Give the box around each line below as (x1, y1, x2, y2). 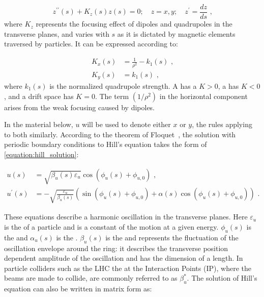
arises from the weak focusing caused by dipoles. (4, 102, 155, 112)
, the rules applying (192, 119, 252, 130)
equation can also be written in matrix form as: (4, 283, 152, 294)
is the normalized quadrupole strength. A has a (49, 81, 197, 91)
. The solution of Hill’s (187, 273, 257, 283)
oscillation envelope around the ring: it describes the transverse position (4, 242, 228, 253)
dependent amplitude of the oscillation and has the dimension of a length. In (4, 253, 243, 263)
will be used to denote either (82, 119, 171, 130)
